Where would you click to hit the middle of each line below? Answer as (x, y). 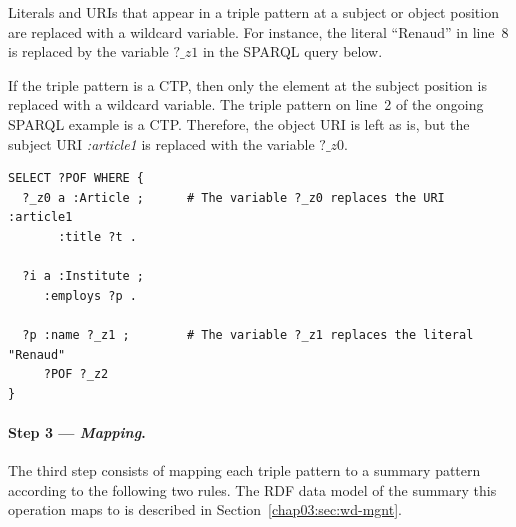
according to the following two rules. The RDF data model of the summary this (252, 489)
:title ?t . (97, 236)
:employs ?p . (90, 295)
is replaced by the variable (88, 51)
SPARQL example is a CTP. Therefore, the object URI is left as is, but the (239, 123)
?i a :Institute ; (83, 276)
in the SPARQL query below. (292, 51)
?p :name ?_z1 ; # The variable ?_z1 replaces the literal (248, 334)
